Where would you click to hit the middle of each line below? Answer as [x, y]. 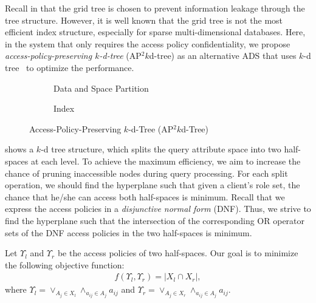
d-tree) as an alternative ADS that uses [223, 56]
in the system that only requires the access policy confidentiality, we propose [148, 43]
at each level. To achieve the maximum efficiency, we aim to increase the [166, 161]
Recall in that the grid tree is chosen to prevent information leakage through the [155, 8]
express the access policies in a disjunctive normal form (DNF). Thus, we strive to [158, 209]
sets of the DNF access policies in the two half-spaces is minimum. [129, 232]
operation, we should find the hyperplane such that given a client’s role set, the [153, 185]
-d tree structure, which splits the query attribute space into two [161, 149]
